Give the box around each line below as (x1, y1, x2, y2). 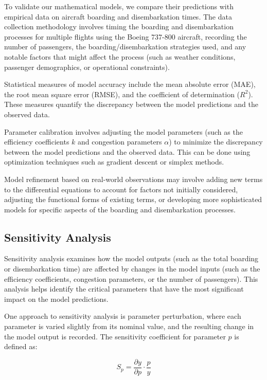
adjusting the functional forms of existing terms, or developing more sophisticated (4, 194, 262, 205)
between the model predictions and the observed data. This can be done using (4, 146, 251, 157)
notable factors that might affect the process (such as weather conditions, (4, 51, 236, 62)
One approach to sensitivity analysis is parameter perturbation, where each (4, 311, 241, 321)
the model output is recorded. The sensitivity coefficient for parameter (4, 331, 226, 341)
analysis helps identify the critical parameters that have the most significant (4, 283, 244, 294)
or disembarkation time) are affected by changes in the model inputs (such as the (4, 263, 260, 274)
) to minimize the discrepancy (169, 136, 263, 147)
